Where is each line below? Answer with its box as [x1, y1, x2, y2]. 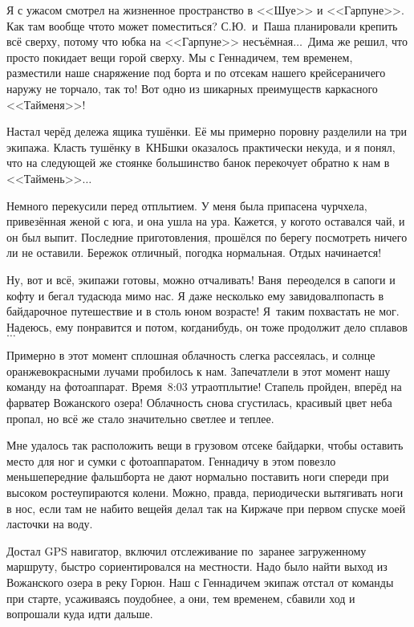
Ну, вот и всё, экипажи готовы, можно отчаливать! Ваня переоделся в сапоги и [6, 271, 396, 287]
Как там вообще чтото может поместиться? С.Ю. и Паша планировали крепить [6, 17, 398, 34]
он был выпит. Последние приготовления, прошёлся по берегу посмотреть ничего [6, 228, 408, 245]
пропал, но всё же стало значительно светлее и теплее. [6, 409, 274, 426]
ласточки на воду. [6, 515, 93, 532]
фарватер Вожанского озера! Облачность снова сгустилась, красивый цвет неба [6, 394, 392, 411]
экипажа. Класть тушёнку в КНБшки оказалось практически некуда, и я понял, [6, 138, 396, 155]
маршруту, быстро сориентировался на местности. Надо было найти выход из [6, 558, 388, 575]
